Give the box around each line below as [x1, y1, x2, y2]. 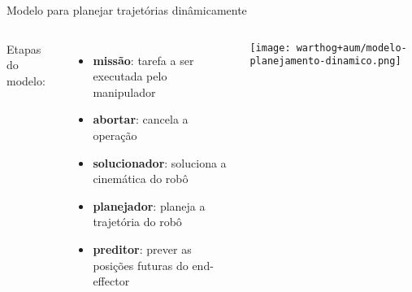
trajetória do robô [93, 213, 182, 230]
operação [93, 126, 137, 143]
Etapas [7, 40, 41, 57]
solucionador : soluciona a [93, 154, 227, 171]
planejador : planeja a [93, 197, 206, 214]
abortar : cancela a [93, 111, 189, 128]
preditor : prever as [93, 240, 192, 257]
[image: [249, 41, 291, 54]
